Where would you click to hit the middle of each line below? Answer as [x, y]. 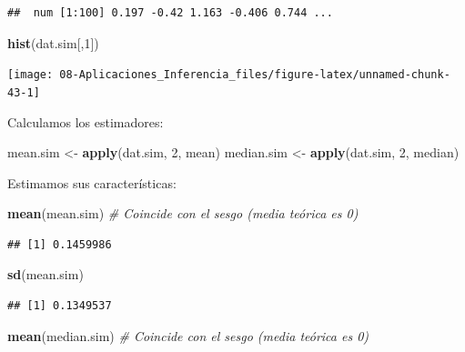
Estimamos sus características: [92, 182]
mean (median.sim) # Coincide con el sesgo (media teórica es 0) [188, 335]
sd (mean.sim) [45, 274]
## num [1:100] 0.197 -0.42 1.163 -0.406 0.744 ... [170, 13]
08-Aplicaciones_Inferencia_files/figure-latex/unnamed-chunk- [255, 75]
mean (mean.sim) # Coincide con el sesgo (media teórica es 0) [183, 213]
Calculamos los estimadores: [86, 121]
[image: [30, 75]
